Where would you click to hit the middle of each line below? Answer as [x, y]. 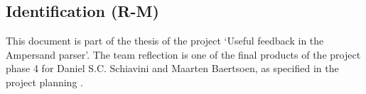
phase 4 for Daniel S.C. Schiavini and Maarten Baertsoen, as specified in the [172, 68]
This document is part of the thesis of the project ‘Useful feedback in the [165, 41]
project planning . [44, 82]
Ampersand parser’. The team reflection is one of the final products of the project [183, 54]
